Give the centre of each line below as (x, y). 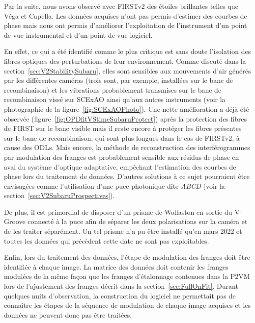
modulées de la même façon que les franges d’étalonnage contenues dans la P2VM (127, 276)
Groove (15, 221)
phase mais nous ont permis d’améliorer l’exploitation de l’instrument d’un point (126, 25)
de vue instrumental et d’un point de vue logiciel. (78, 35)
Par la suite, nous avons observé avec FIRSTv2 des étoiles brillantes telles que (121, 6)
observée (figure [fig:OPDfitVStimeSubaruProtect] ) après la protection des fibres (126, 118)
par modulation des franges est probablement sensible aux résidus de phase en (122, 157)
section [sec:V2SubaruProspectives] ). (59, 195)
